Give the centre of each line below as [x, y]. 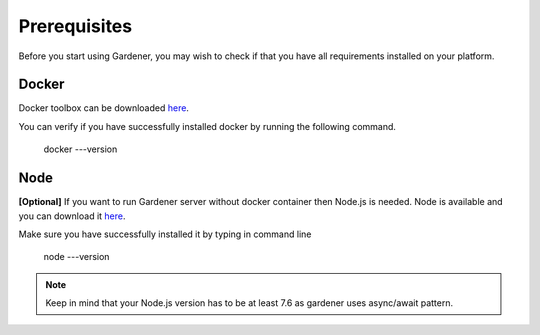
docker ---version [80, 149]
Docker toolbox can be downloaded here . [104, 108]
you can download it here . [72, 216]
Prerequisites [75, 26]
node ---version [76, 257]
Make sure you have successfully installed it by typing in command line [165, 234]
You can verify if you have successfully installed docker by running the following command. [207, 126]
